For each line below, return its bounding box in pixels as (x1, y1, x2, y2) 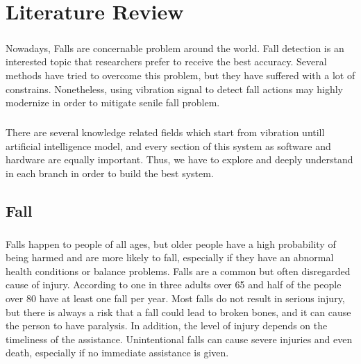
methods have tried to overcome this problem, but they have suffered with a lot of (6, 67, 355, 82)
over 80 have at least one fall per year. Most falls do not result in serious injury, (6, 291, 345, 305)
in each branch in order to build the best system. (6, 165, 214, 180)
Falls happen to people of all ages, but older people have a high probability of (6, 236, 336, 251)
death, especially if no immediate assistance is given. (6, 345, 229, 360)
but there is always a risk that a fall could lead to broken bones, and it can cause (6, 304, 351, 319)
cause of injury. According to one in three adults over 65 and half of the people (6, 277, 342, 292)
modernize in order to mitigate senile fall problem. (6, 95, 220, 110)
